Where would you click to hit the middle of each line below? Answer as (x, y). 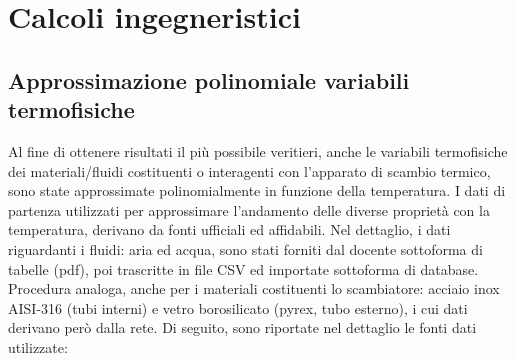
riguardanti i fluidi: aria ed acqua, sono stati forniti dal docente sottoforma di (245, 248)
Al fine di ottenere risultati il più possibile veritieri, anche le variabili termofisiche (258, 150)
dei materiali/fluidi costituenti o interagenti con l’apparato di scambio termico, (249, 170)
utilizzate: (38, 346)
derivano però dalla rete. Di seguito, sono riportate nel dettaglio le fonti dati (242, 327)
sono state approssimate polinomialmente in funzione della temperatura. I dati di (257, 190)
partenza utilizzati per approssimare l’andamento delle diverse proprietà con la (249, 209)
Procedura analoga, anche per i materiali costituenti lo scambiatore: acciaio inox (254, 288)
